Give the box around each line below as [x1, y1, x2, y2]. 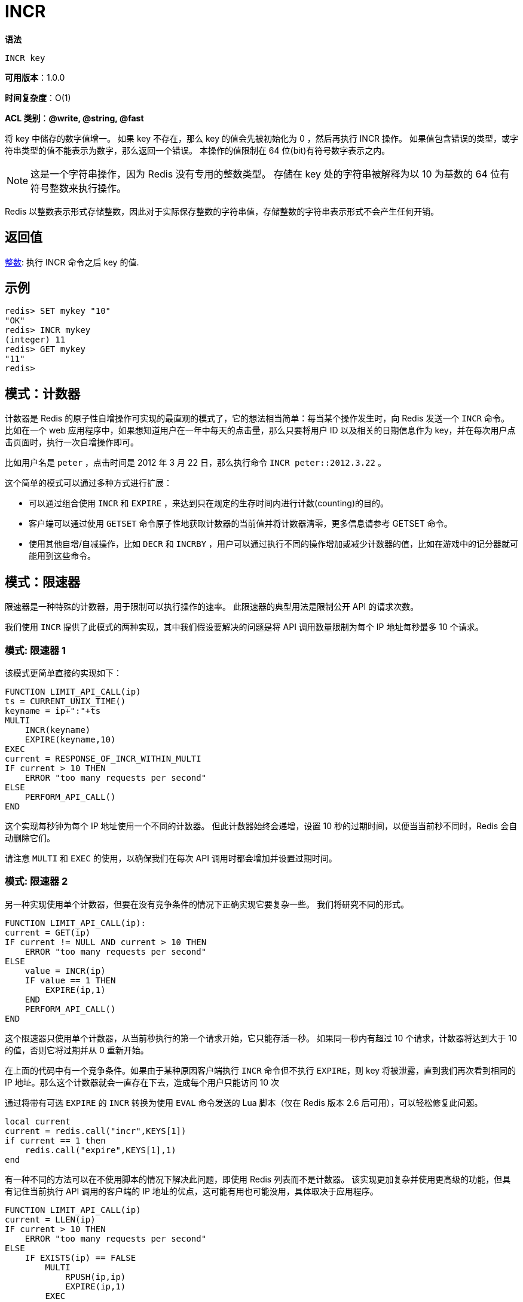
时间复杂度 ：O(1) [5, 92, 71, 103]
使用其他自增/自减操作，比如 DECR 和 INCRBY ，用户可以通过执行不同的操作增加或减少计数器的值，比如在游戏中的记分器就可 [29, 539, 519, 549]
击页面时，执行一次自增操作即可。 [5, 437, 139, 448]
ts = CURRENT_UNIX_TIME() [5, 696, 126, 706]
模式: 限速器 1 [5, 644, 66, 656]
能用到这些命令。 [29, 551, 96, 561]
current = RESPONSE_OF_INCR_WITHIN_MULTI [5, 753, 201, 763]
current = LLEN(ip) [5, 1214, 96, 1224]
